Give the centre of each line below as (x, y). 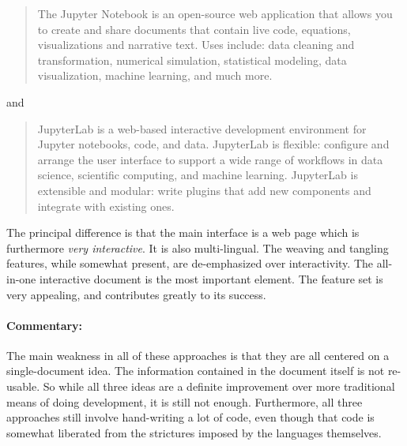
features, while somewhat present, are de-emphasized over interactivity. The (190, 263)
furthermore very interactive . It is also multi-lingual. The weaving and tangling (198, 247)
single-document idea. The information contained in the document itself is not (196, 371)
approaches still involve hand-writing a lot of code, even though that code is (190, 417)
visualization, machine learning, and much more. (155, 75)
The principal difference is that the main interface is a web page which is (183, 232)
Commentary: (45, 325)
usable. (23, 386)
